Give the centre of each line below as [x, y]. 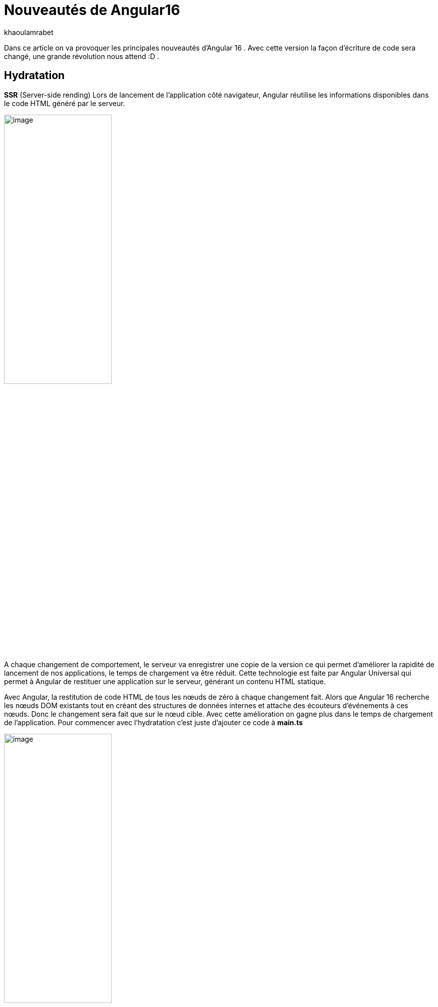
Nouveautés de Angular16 [92, 10]
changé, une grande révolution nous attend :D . [82, 56]
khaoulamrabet [29, 32]
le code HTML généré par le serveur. [65, 103]
